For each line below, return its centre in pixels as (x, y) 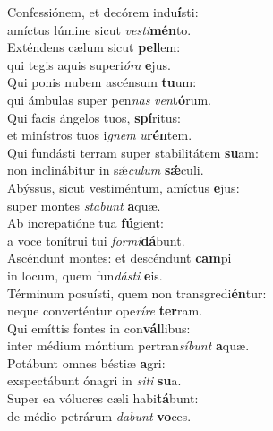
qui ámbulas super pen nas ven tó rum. (109, 99)
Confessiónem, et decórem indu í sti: (103, 12)
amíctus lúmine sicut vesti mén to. (99, 29)
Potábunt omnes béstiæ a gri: (86, 362)
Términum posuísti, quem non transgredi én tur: (137, 293)
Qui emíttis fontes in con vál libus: (99, 328)
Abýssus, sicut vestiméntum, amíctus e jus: (124, 187)
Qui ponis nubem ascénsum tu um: (102, 82)
